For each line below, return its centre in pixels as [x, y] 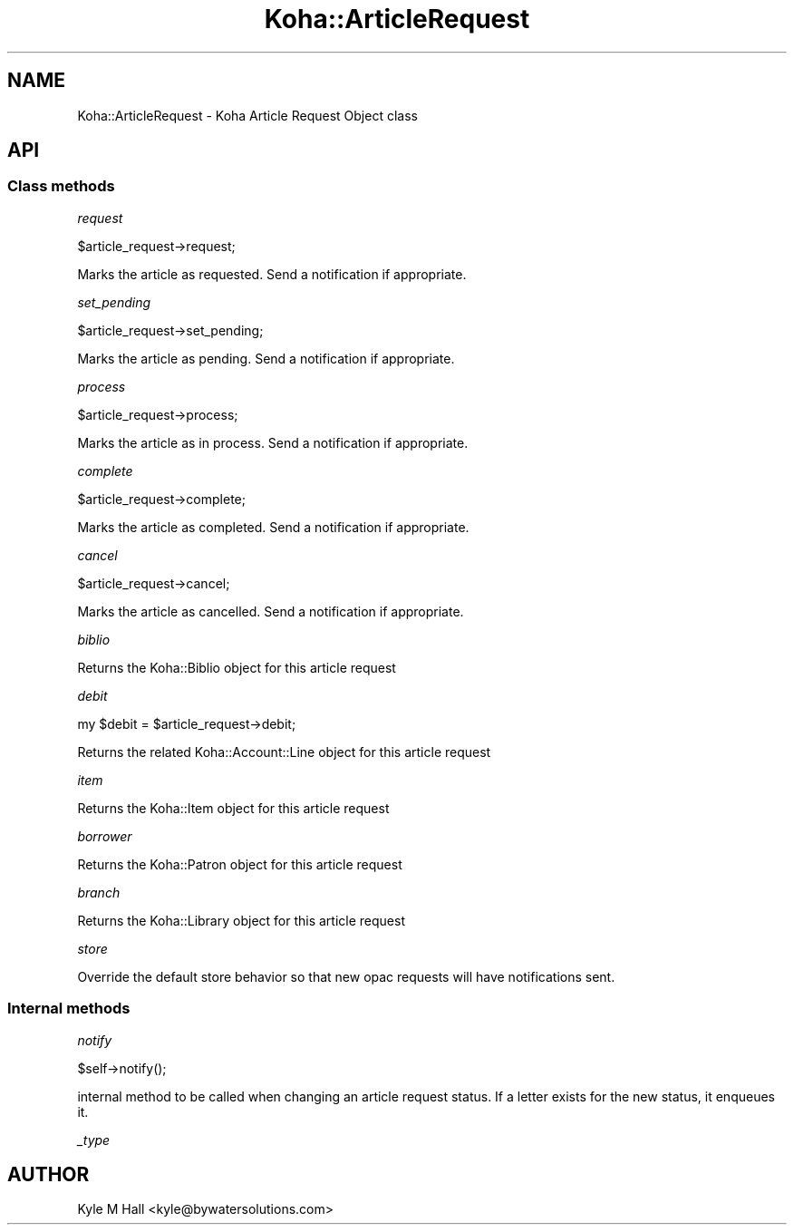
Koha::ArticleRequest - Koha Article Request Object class [247, 115]
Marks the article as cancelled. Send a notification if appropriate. [271, 611]
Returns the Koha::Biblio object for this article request [237, 667]
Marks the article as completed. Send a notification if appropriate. [273, 527]
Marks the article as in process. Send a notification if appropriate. [273, 442]
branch [99, 892]
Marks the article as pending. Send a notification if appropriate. [266, 358]
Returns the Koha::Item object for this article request [233, 808]
